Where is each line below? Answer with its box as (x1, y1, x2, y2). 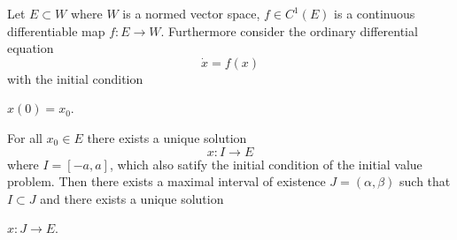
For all (7, 128, 43, 146)
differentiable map (7, 21, 105, 40)
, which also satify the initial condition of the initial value (109, 154, 422, 173)
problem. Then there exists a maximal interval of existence (7, 172, 326, 191)
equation (7, 39, 54, 57)
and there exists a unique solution (40, 189, 224, 207)
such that (399, 172, 451, 191)
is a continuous (334, 4, 415, 22)
